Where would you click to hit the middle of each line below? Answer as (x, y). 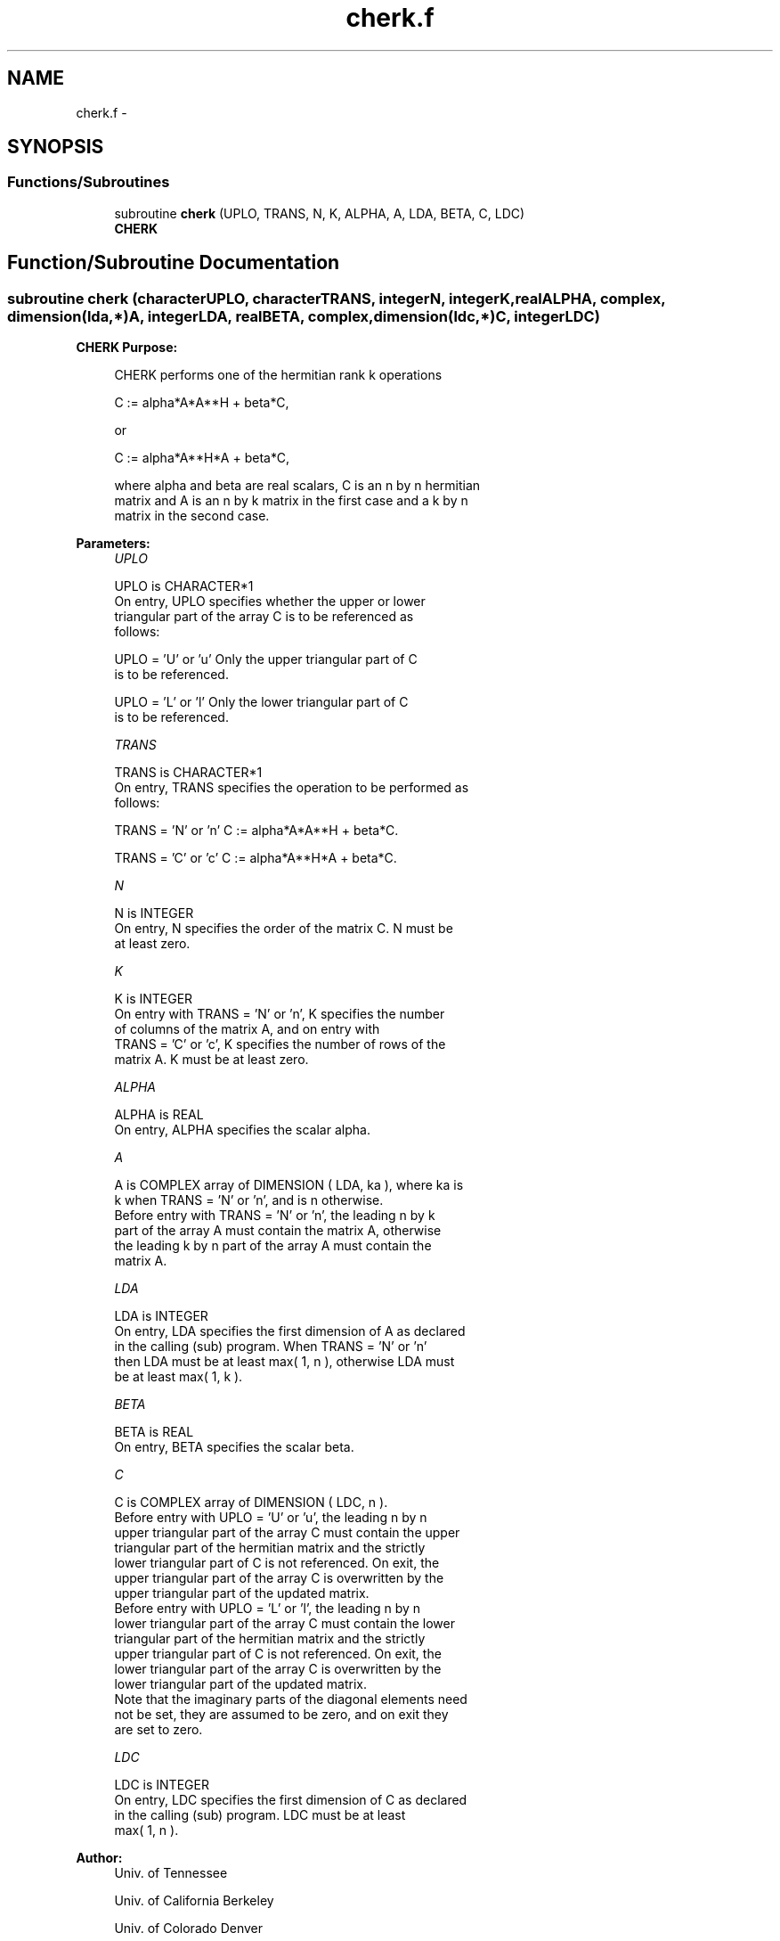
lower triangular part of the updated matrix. (240, 1684)
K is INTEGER (154, 999)
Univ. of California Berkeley (194, 1901)
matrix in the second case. (192, 516)
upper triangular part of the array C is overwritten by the (279, 1578)
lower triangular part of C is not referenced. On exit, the (277, 1563)
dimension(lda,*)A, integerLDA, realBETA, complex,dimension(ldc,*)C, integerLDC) (304, 316)
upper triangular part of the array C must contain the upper (287, 1533)
